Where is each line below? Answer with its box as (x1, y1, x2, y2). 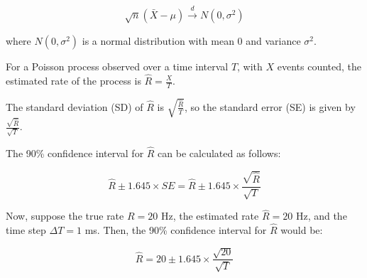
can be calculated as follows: (158, 146, 281, 160)
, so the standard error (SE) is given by (184, 99, 356, 114)
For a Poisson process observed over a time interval (6, 59, 229, 74)
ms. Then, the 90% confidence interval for (84, 223, 267, 237)
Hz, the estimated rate (160, 208, 259, 223)
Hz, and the (295, 208, 347, 223)
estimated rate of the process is (6, 73, 141, 87)
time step (6, 223, 46, 237)
